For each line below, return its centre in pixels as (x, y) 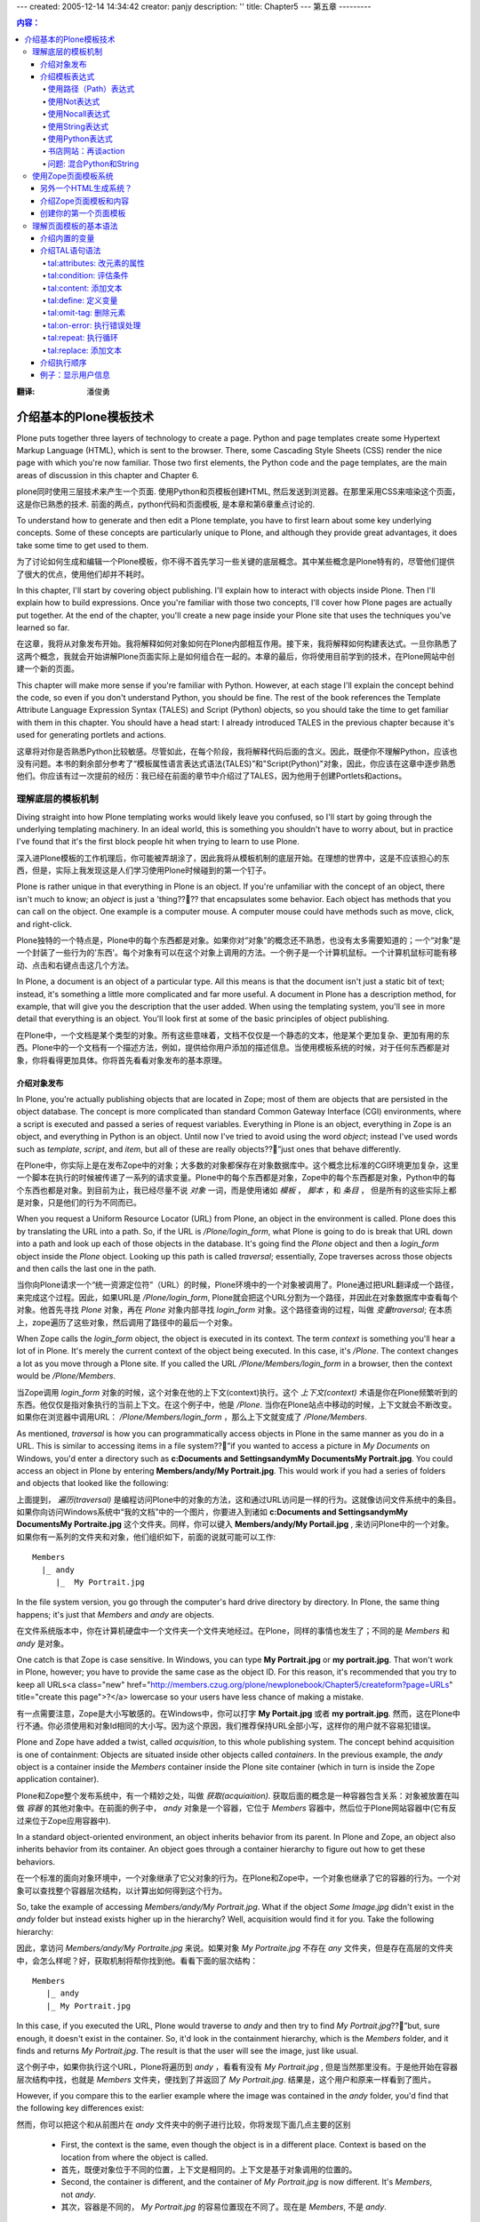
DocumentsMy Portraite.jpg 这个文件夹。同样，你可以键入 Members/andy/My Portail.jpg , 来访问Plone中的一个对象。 (235, 1524)
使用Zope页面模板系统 (73, 176)
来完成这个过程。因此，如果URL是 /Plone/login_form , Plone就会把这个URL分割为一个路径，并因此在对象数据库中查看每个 (237, 1297)
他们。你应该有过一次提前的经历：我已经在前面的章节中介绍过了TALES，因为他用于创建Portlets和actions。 (212, 776)
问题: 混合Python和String (93, 164)
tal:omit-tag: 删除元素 (87, 313)
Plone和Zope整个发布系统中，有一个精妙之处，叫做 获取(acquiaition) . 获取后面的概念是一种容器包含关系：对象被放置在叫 (238, 1795)
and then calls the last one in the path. (86, 1269)
